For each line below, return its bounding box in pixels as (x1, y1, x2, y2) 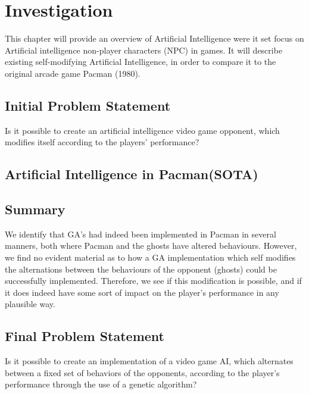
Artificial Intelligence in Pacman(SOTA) (5, 165, 258, 183)
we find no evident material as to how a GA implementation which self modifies (5, 251, 296, 264)
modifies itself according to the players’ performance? (5, 136, 199, 148)
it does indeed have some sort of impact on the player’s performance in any (5, 286, 279, 298)
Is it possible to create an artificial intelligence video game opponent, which (5, 124, 280, 136)
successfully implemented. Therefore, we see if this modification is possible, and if (5, 274, 302, 287)
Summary (5, 200, 65, 218)
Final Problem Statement (5, 327, 165, 345)
